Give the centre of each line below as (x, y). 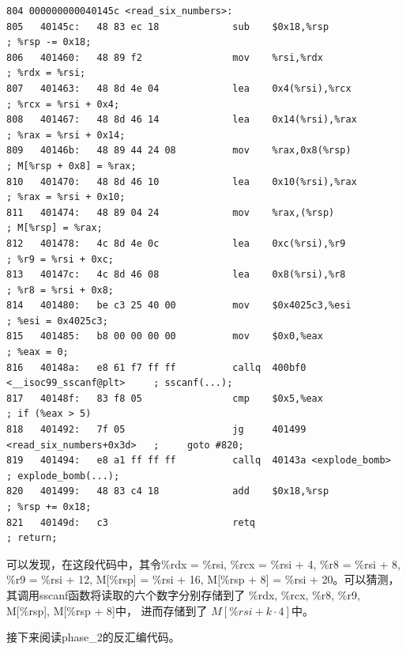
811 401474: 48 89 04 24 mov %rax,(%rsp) (171, 212)
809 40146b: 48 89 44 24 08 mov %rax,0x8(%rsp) (179, 151)
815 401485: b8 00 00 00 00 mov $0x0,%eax (165, 336)
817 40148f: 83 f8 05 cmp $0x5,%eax (165, 398)
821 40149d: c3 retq (131, 522)
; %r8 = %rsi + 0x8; (60, 290)
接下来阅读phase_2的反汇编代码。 (93, 637)
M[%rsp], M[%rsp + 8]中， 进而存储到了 (107, 610)
